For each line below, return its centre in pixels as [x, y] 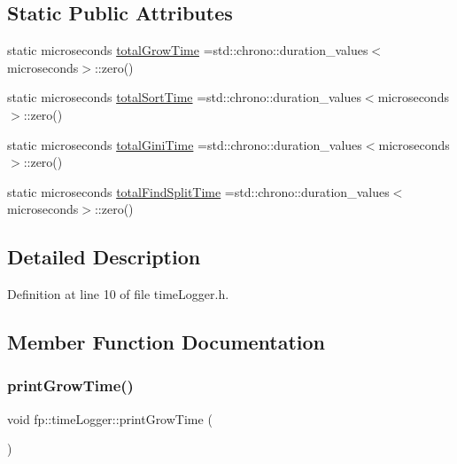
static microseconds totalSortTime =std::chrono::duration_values [184, 97]
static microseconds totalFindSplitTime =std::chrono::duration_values [198, 191]
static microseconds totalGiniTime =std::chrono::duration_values [185, 144]
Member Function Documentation [167, 342]
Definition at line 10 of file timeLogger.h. [118, 294]
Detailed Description [104, 257]
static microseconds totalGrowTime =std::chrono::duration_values [188, 50]
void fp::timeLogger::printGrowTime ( [110, 418]
